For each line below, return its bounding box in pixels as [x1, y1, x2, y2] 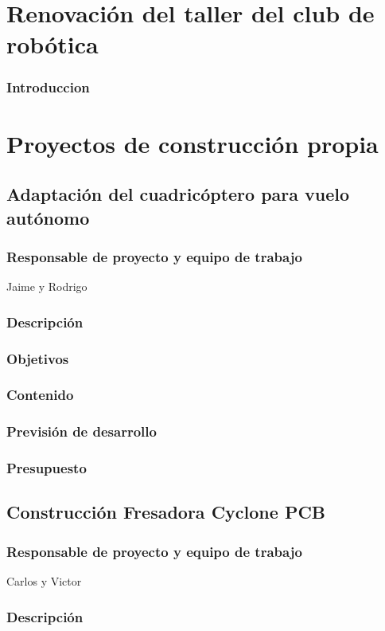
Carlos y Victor [6, 572, 82, 589]
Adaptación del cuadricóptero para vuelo [6, 182, 350, 206]
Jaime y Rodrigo [6, 278, 87, 295]
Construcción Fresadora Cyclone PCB [6, 500, 326, 524]
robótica [6, 28, 99, 61]
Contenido [6, 385, 74, 405]
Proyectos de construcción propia [6, 127, 379, 159]
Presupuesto [6, 458, 87, 478]
